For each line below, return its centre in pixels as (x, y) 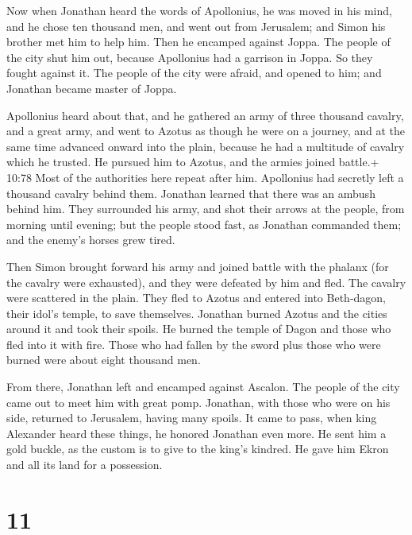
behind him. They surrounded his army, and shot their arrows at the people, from (206, 209)
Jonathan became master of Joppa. (92, 88)
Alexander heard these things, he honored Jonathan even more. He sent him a (196, 433)
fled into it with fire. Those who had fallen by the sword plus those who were (194, 344)
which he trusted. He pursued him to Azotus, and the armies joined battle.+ (193, 162)
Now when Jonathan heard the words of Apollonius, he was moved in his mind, (199, 10)
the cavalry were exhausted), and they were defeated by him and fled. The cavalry (206, 282)
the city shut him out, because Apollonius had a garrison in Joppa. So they (190, 57)
